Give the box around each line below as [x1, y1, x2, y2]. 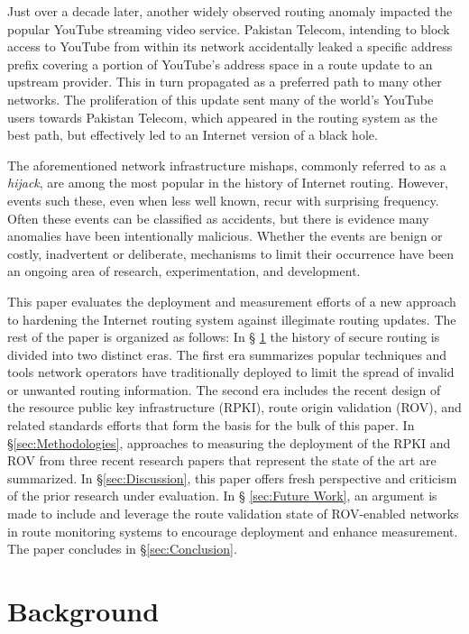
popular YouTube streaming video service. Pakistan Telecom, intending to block [7, 19, 450, 38]
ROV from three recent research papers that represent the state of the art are [7, 451, 437, 470]
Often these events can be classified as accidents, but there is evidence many [7, 208, 429, 227]
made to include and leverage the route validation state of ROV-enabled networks [7, 504, 459, 523]
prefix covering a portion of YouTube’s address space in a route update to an [7, 54, 433, 73]
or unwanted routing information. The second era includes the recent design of [7, 380, 441, 399]
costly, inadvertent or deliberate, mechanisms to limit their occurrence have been [7, 243, 455, 262]
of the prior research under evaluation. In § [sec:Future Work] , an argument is [7, 486, 437, 505]
